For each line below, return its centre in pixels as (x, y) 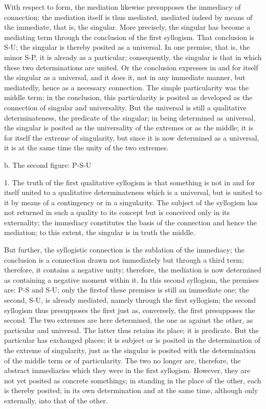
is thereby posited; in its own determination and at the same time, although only (131, 390)
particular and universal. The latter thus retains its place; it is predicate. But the (131, 330)
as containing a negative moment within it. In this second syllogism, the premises (132, 279)
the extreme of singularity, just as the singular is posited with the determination (130, 350)
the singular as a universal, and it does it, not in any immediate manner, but (125, 77)
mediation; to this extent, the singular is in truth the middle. (100, 232)
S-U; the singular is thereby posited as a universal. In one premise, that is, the (127, 47)
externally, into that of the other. (56, 400)
